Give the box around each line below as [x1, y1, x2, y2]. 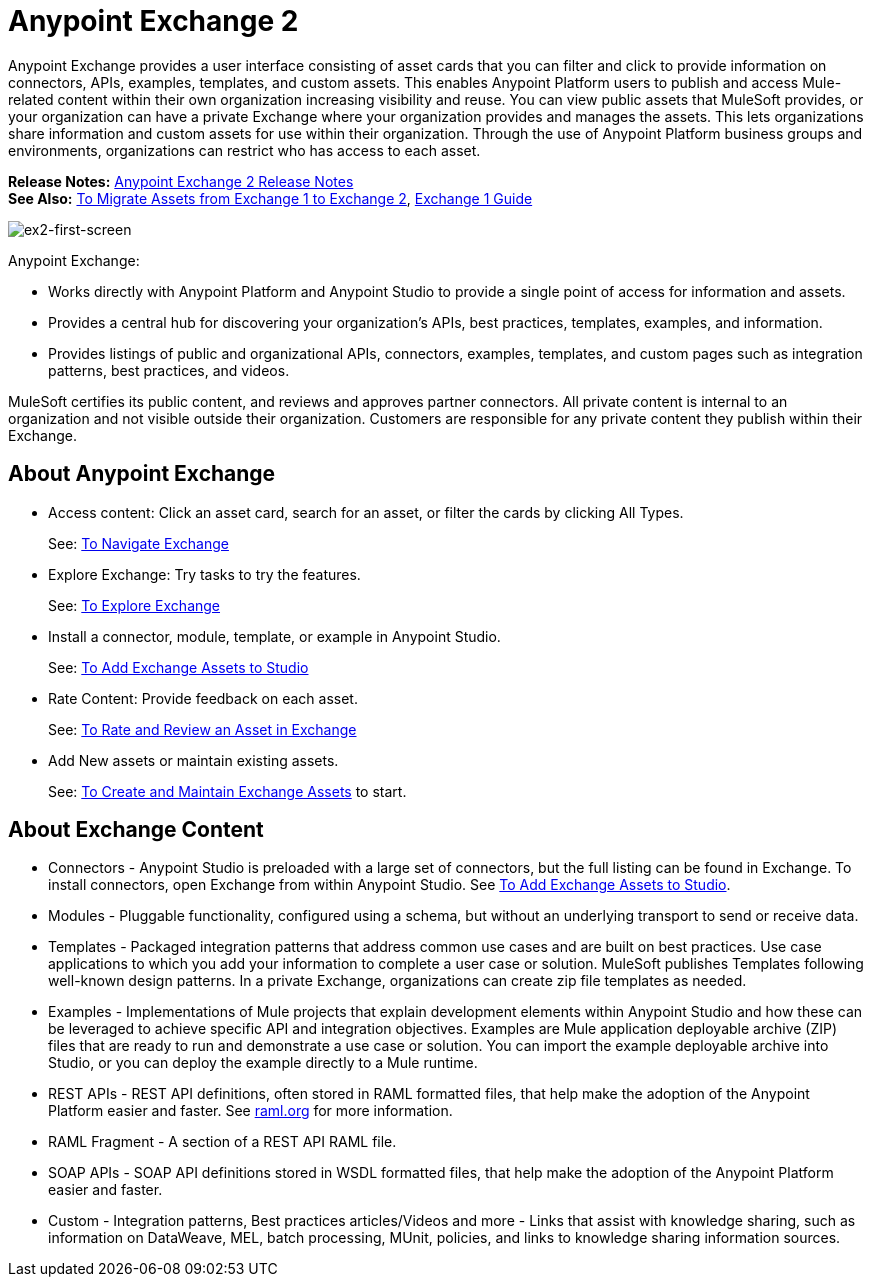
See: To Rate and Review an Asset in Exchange [48, 720, 357, 738]
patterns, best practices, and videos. [48, 361, 290, 379]
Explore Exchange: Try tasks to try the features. [48, 565, 361, 583]
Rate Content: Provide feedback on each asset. [48, 689, 358, 707]
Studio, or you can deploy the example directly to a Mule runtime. [48, 1054, 478, 1072]
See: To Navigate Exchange [48, 534, 229, 552]
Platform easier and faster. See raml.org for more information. [48, 1102, 453, 1120]
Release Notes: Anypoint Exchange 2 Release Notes [8, 172, 354, 190]
